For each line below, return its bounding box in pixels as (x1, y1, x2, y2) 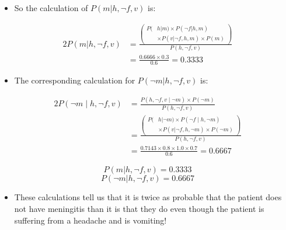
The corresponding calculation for (14, 74, 135, 86)
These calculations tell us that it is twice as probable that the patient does (14, 191, 282, 203)
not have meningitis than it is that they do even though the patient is (14, 203, 264, 215)
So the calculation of (14, 2, 88, 13)
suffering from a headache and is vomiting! (14, 214, 167, 226)
